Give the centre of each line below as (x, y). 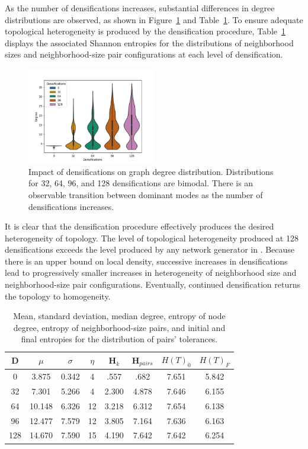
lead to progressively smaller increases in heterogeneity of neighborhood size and (151, 273)
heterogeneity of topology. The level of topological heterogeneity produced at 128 (152, 238)
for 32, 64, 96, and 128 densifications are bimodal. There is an (141, 183)
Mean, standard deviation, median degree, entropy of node (119, 316)
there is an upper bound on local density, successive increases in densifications (146, 261)
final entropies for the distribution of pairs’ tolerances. (119, 339)
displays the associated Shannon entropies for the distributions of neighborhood (149, 42)
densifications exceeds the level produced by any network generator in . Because (150, 249)
